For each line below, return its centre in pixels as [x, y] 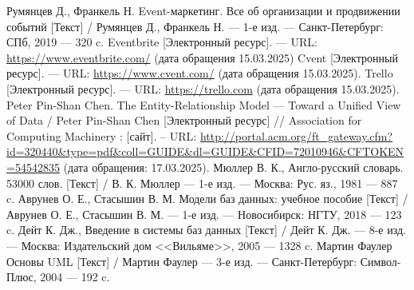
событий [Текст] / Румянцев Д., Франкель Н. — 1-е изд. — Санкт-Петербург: [195, 26]
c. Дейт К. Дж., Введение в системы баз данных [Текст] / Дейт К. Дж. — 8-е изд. [206, 230]
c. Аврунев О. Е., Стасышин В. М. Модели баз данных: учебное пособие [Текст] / [207, 199]
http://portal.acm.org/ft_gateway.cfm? [296, 135]
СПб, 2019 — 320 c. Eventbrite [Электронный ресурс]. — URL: [162, 42]
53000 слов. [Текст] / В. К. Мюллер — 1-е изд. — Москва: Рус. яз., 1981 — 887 [202, 183]
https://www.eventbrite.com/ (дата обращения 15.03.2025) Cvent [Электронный [202, 57]
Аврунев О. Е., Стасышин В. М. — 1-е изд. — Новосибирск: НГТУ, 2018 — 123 [204, 214]
